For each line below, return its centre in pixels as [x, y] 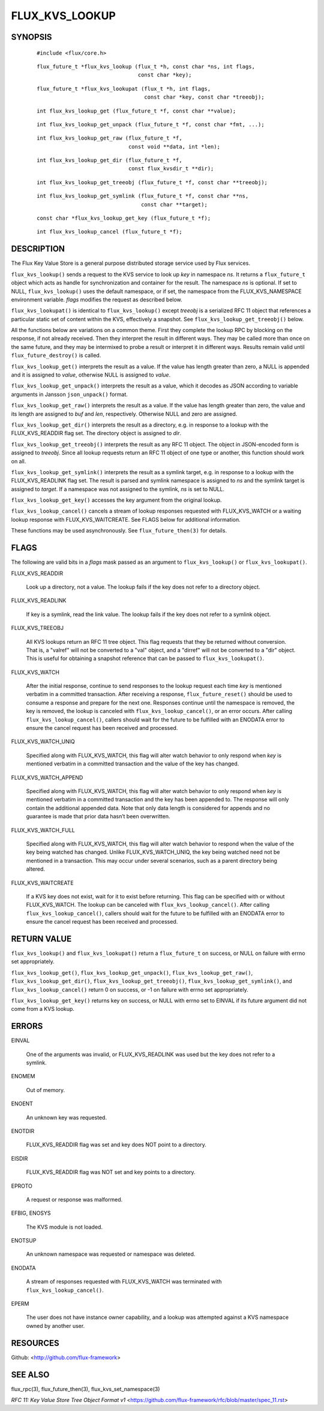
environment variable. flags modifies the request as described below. [97, 299]
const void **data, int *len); [174, 147]
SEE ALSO [30, 1375]
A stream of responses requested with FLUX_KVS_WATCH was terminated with [124, 1282]
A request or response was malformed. [74, 1199]
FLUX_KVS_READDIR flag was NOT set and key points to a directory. [111, 1172]
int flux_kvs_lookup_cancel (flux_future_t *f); [109, 232]
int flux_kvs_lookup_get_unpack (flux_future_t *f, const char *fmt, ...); [151, 124]
